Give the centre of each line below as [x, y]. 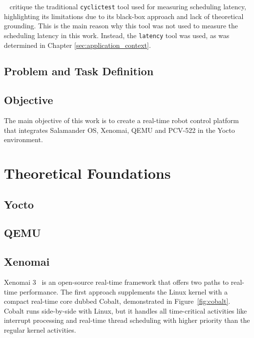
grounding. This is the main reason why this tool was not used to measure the [121, 26]
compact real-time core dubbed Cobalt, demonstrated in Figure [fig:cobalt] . [117, 301]
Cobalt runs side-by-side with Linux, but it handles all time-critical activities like [126, 310]
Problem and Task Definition [79, 71]
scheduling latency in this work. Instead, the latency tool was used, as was [117, 35]
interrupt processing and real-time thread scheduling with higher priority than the [127, 320]
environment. [23, 139]
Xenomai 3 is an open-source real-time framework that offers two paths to [116, 282]
